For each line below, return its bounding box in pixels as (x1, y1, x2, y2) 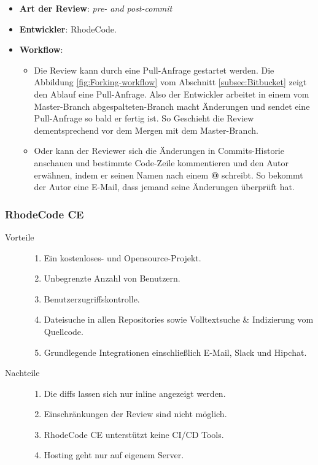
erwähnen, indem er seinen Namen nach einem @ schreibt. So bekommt (34, 168, 303, 181)
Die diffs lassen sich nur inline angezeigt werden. (44, 386, 226, 399)
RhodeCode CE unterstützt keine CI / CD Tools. (44, 428, 224, 440)
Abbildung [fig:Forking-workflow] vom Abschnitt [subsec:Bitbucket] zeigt (34, 75, 307, 88)
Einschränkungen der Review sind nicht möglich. (44, 407, 227, 420)
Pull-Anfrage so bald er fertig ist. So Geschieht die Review (34, 112, 254, 125)
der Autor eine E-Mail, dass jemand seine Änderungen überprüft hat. (34, 180, 295, 193)
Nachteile (5, 366, 40, 379)
